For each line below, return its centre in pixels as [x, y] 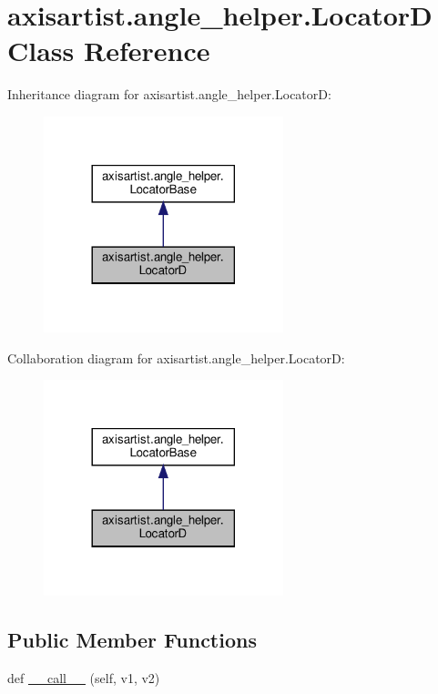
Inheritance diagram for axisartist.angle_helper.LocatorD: [169, 94]
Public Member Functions [132, 640]
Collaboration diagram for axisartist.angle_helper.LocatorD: [176, 357]
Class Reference [109, 51]
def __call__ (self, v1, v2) [84, 678]
